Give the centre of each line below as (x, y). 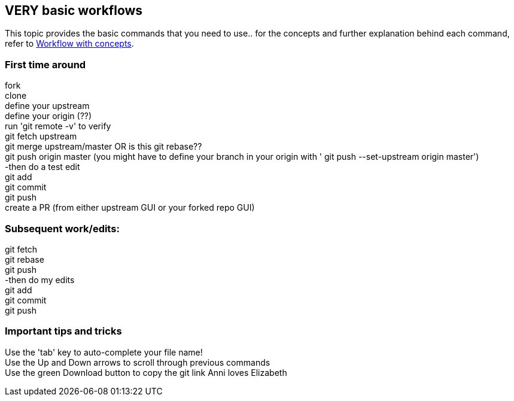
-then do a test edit (42, 167)
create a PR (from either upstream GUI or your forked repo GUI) (130, 208)
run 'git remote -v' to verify (58, 126)
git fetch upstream (41, 136)
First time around (45, 64)
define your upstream (47, 106)
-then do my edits (40, 280)
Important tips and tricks (63, 331)
